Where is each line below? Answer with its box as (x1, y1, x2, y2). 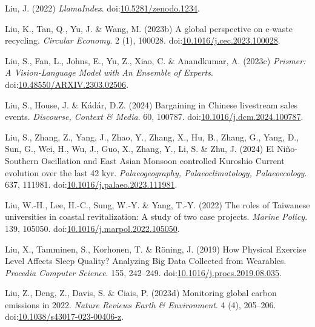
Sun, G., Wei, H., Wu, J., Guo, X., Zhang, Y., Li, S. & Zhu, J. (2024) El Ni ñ (5, 142, 291, 155)
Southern (5, 154, 39, 167)
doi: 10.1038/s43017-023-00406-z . (5, 310, 124, 323)
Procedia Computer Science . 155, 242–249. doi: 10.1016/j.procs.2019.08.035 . (5, 266, 282, 279)
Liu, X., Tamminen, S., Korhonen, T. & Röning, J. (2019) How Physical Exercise (5, 242, 307, 255)
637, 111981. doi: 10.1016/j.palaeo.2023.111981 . (5, 178, 177, 191)
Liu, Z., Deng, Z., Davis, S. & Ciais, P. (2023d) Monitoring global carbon (5, 286, 277, 299)
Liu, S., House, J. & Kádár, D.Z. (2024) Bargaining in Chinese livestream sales (5, 98, 298, 111)
